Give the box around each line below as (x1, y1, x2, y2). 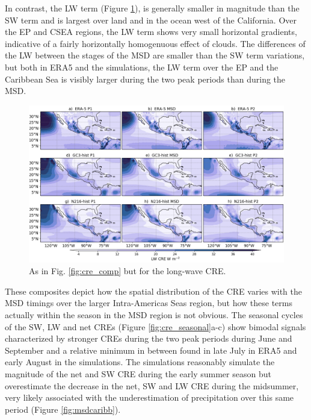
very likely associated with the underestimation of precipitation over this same (5, 391, 294, 404)
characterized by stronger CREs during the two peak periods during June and (5, 332, 292, 345)
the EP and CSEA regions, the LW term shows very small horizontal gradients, (5, 25, 297, 38)
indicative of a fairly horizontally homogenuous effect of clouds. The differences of (5, 37, 306, 49)
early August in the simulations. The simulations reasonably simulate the (5, 356, 275, 368)
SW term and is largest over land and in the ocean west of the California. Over (5, 13, 297, 26)
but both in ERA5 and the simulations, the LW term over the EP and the (5, 60, 279, 73)
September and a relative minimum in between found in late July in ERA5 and (5, 343, 297, 356)
